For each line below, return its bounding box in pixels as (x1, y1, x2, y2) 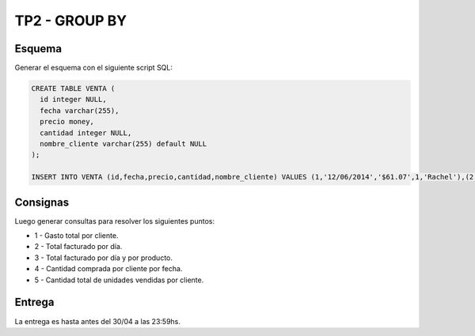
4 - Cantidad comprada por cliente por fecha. (34, 264, 183, 274)
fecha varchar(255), (40, 106, 120, 115)
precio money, (40, 117, 95, 126)
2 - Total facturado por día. (34, 242, 123, 251)
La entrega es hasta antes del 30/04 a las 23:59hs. (14, 316, 181, 326)
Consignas (14, 195, 70, 209)
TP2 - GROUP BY (14, 12, 127, 29)
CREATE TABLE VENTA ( (31, 84, 116, 93)
